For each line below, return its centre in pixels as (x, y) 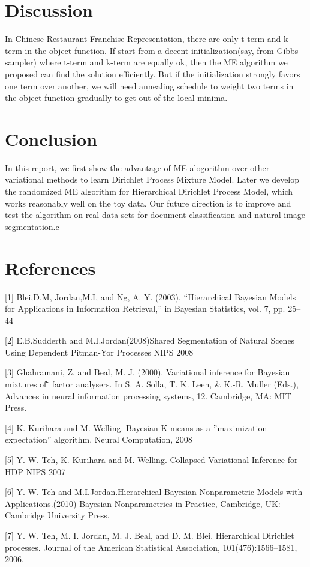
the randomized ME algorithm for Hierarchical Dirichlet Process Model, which (149, 191)
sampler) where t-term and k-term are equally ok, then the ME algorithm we (146, 62)
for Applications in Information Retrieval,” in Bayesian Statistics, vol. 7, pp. (145, 308)
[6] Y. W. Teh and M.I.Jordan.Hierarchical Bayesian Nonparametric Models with (154, 492)
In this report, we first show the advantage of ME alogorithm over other (137, 167)
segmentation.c (32, 226)
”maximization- (241, 427)
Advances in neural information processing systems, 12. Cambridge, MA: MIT (148, 396)
